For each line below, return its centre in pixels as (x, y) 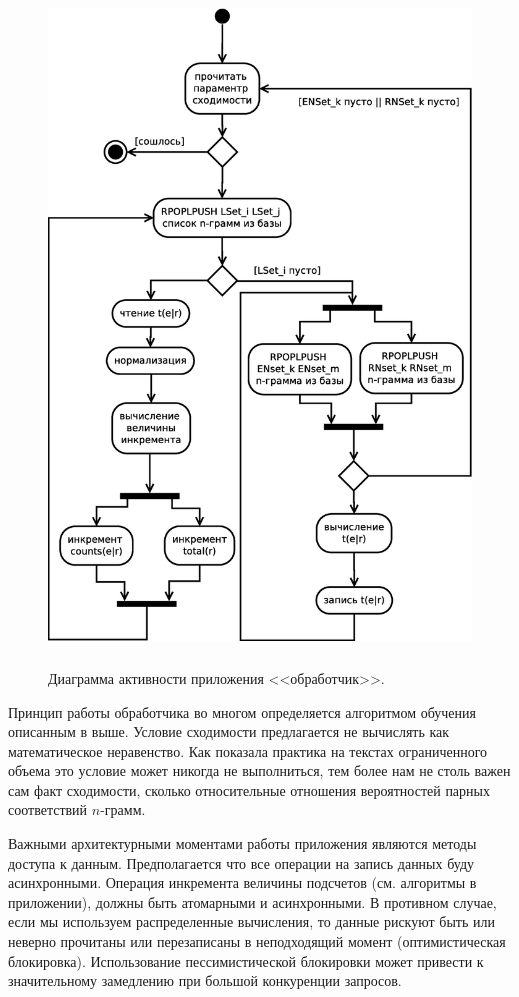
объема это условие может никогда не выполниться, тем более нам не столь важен (259, 770)
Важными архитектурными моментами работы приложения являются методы (242, 843)
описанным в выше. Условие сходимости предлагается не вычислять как (229, 731)
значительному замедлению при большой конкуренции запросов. (205, 980)
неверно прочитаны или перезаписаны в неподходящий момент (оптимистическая (257, 941)
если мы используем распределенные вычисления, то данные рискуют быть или (251, 921)
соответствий (48, 809)
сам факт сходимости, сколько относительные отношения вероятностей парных (249, 789)
